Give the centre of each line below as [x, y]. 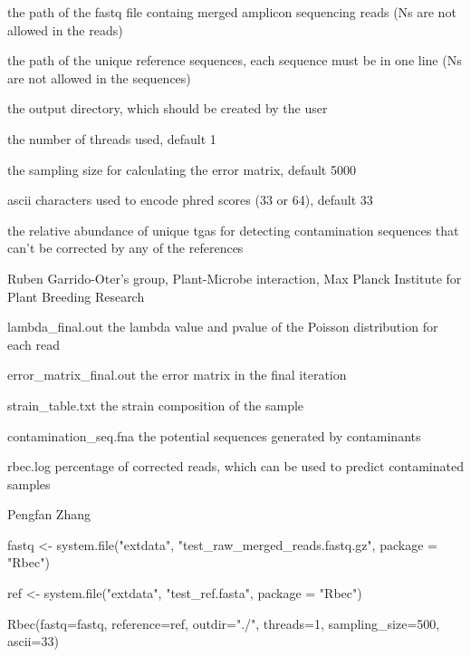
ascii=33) [33, 641]
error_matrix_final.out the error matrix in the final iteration [177, 375]
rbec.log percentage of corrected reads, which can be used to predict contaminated [235, 466]
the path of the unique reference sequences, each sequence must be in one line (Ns [235, 60]
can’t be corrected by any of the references [125, 248]
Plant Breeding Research [76, 296]
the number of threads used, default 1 [112, 138]
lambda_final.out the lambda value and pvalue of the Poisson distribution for [223, 327]
